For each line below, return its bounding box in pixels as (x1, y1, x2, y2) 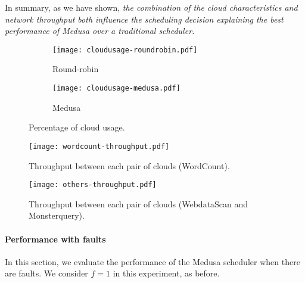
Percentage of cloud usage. (29, 121, 125, 133)
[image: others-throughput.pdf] (29, 181, 157, 189)
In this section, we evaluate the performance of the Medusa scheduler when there (5, 255, 300, 268)
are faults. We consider (5, 267, 88, 279)
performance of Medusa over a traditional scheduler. (5, 24, 195, 37)
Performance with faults (5, 232, 106, 245)
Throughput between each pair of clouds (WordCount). (29, 159, 230, 172)
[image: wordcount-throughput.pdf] (29, 142, 170, 151)
